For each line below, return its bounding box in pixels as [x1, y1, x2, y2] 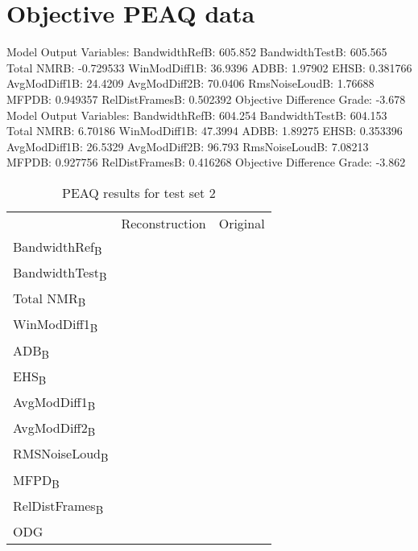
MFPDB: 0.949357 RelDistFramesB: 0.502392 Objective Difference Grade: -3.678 [6, 90, 406, 107]
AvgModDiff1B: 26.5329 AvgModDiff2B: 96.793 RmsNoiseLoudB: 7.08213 [6, 138, 369, 154]
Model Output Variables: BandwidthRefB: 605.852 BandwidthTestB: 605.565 [6, 43, 387, 60]
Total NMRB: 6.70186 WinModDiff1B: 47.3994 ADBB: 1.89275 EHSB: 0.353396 [6, 122, 403, 139]
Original [218, 213, 265, 232]
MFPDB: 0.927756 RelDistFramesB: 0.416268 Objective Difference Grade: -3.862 [6, 154, 406, 171]
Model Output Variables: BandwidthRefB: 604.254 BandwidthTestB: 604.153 [6, 106, 387, 123]
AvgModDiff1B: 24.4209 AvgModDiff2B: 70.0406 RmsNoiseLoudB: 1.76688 [6, 75, 375, 92]
